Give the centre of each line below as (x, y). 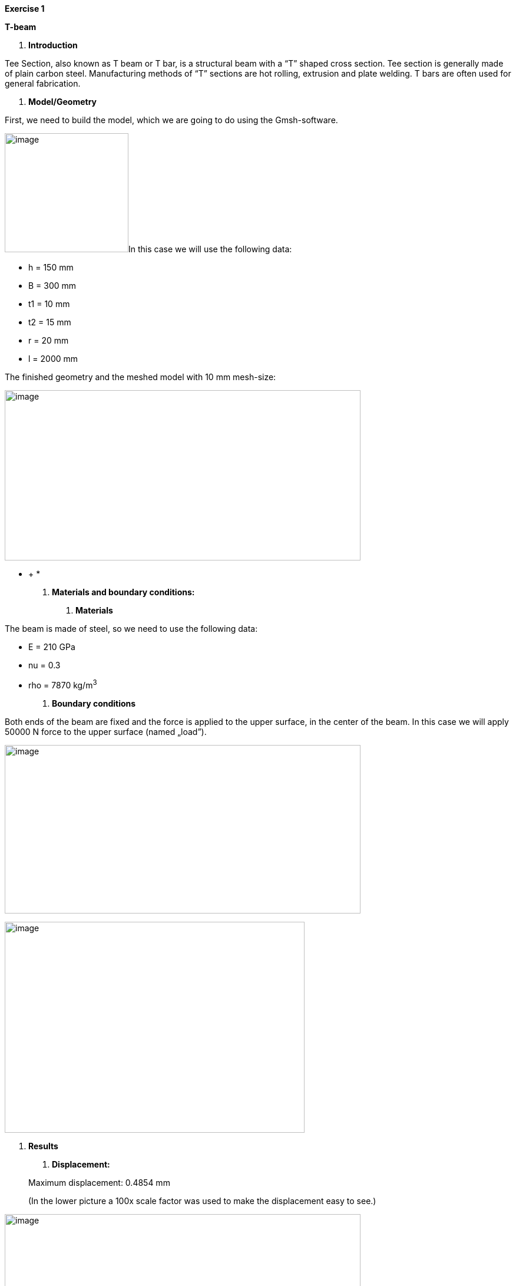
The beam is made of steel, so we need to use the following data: (131, 629)
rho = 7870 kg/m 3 (63, 684)
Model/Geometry (63, 102)
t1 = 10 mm (49, 304)
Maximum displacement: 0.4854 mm (99, 1182)
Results (43, 1146)
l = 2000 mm (53, 359)
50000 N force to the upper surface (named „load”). (106, 731)
